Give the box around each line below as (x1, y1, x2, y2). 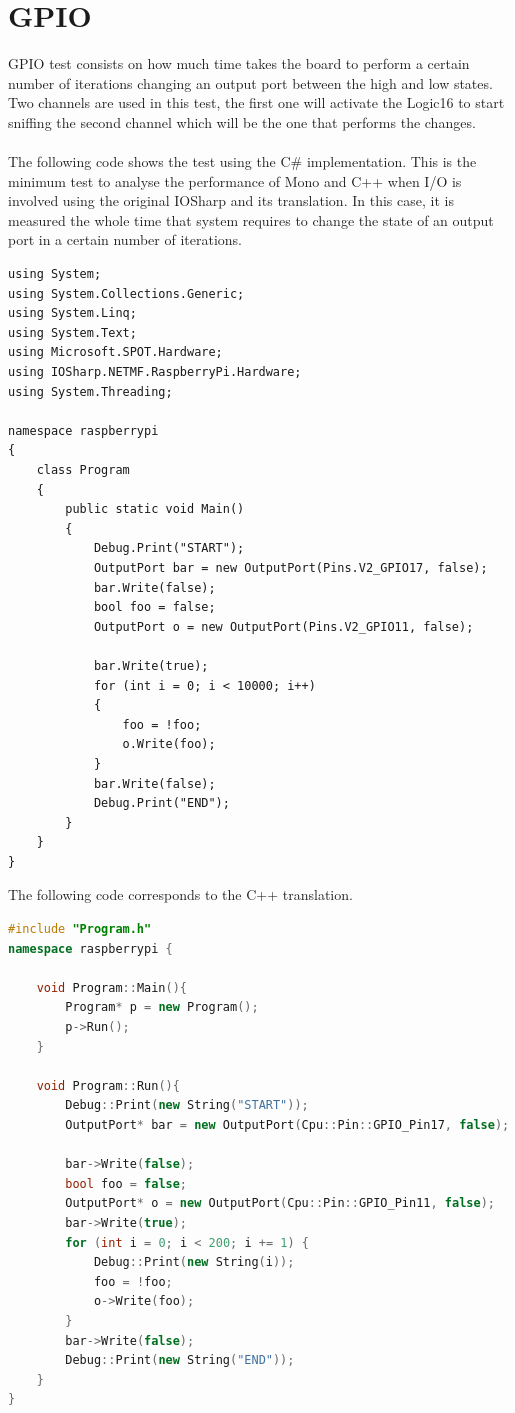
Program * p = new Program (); (65, 1000, 259, 1015)
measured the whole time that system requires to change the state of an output (8, 209, 494, 230)
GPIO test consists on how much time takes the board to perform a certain (8, 53, 470, 74)
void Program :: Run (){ (36, 1078, 180, 1093)
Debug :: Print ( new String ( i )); (93, 1255, 295, 1270)
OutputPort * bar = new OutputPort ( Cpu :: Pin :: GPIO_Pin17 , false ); (65, 1118, 510, 1132)
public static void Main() (65, 502, 245, 517)
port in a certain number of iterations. (8, 229, 242, 250)
